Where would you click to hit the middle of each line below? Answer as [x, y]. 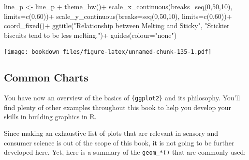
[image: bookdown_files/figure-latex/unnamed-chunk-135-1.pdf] [108, 52]
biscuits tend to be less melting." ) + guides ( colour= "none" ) [90, 35]
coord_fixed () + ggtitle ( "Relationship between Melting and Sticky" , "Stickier [117, 25]
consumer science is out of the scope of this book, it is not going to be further [119, 142]
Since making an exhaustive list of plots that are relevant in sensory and [111, 133]
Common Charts [46, 77]
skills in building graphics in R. [50, 117]
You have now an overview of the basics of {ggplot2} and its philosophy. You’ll [122, 98]
